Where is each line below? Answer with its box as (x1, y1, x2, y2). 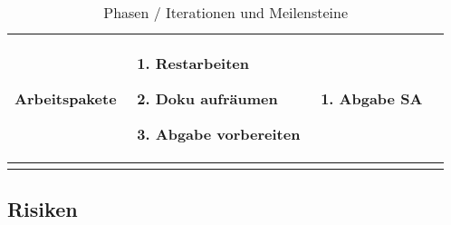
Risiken (7, 195, 78, 223)
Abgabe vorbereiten (155, 123, 301, 144)
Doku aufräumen (155, 88, 278, 109)
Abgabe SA (339, 88, 423, 109)
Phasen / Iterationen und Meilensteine (103, 2, 349, 23)
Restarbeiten (155, 53, 250, 73)
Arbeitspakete (14, 88, 117, 109)
